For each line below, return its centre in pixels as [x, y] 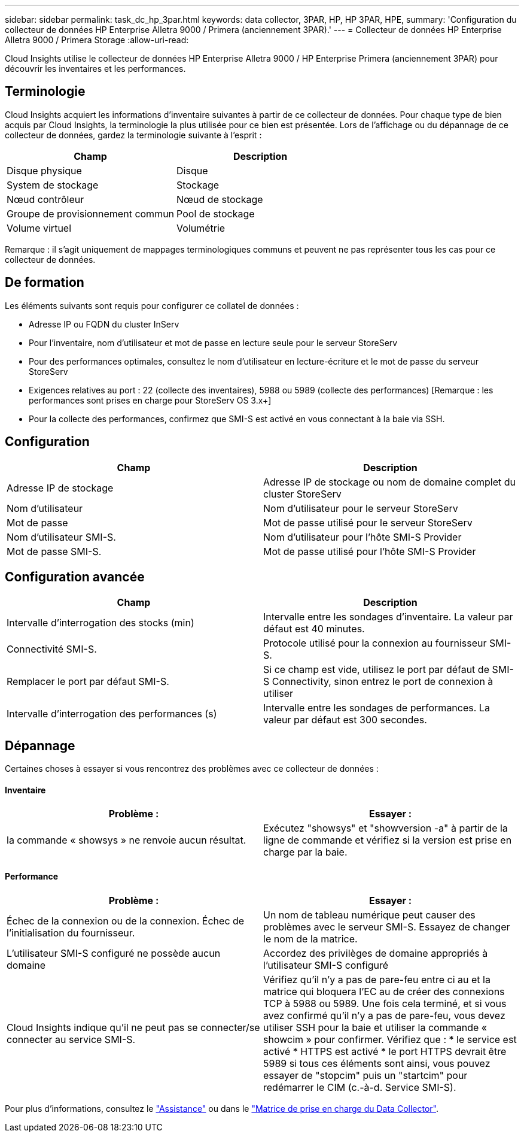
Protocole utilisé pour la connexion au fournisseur [375, 643]
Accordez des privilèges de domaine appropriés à [376, 953]
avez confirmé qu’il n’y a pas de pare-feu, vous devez [384, 1015]
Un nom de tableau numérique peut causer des [369, 915]
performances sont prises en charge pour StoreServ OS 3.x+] [150, 400]
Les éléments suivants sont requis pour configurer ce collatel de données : [152, 305]
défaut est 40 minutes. [314, 629]
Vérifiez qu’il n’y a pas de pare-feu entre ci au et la [377, 979]
